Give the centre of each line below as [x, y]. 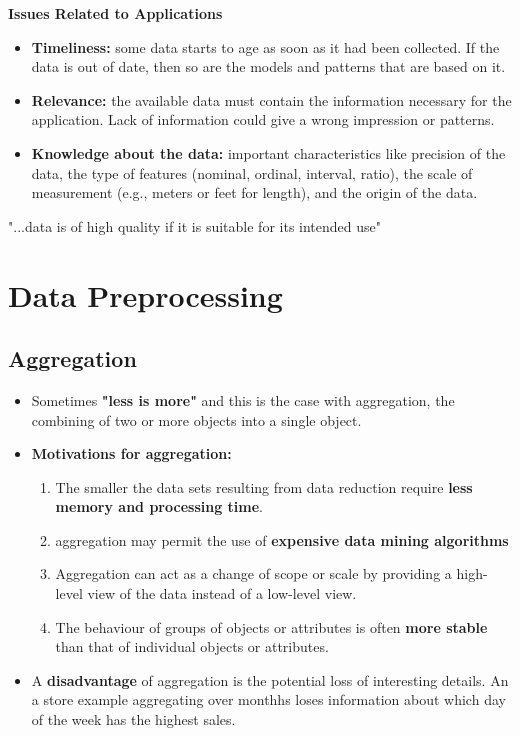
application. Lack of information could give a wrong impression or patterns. [263, 119]
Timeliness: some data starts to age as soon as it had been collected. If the [265, 46]
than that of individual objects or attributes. [192, 646]
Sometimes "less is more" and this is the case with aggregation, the [243, 399]
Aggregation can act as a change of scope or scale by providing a [253, 573]
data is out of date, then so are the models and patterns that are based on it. [268, 66]
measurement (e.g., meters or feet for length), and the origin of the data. [254, 192]
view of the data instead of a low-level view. [222, 593]
